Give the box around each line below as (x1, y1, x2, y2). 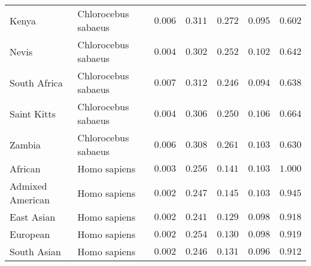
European (10, 227, 50, 241)
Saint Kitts (10, 106, 56, 120)
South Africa (10, 75, 63, 89)
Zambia (10, 137, 41, 151)
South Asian (10, 245, 61, 258)
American (10, 193, 50, 206)
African (10, 162, 41, 175)
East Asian (10, 210, 56, 224)
